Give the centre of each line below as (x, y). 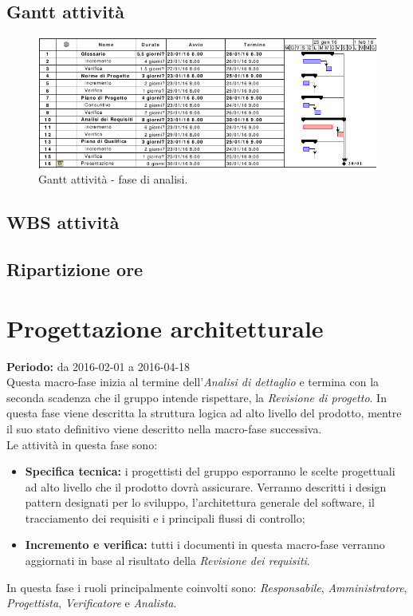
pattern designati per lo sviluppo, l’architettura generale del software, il (200, 502)
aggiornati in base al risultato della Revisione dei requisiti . (167, 561)
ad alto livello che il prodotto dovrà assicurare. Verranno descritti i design (206, 486)
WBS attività (63, 222)
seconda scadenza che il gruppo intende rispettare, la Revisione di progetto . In (197, 397)
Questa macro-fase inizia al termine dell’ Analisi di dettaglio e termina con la (193, 382)
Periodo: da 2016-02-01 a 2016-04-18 (98, 366)
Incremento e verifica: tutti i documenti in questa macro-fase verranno (205, 545)
